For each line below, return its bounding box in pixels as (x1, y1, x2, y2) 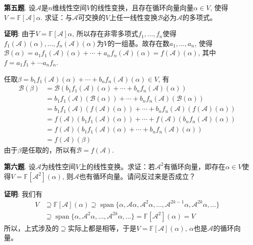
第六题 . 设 (4, 161, 36, 171)
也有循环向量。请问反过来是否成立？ (79, 171, 196, 181)
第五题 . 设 (4, 2, 36, 12)
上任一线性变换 (109, 12, 158, 22)
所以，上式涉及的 (4, 223, 59, 233)
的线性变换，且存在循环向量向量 (91, 2, 194, 12)
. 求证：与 (41, 12, 72, 22)
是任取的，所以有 (21, 145, 76, 155)
